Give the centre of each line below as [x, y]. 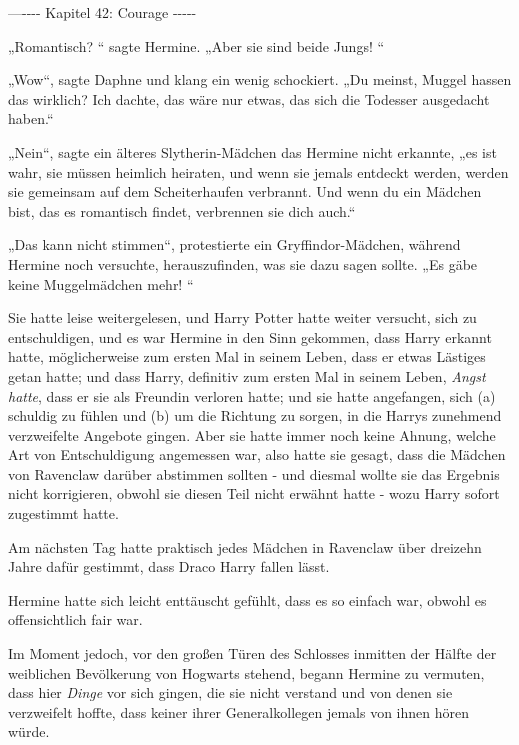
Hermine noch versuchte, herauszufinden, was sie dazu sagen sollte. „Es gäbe [243, 263]
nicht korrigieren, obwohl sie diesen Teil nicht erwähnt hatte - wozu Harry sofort [254, 493]
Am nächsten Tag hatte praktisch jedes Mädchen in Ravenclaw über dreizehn [245, 546]
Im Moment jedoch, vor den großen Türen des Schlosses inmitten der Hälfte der [252, 653]
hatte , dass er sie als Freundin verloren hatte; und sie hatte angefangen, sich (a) [252, 395]
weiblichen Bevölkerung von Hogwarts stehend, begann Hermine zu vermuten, [246, 672]
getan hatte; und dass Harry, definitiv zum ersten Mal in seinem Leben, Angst [247, 375]
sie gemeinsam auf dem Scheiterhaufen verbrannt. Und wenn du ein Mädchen [245, 191]
